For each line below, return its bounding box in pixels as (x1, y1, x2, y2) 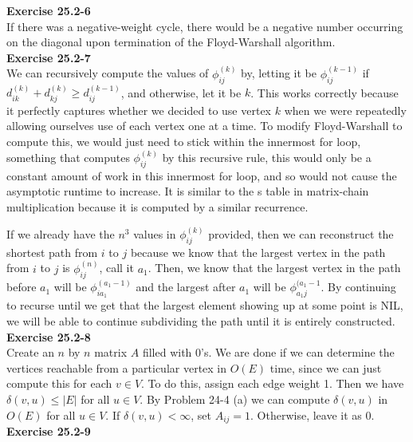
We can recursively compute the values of (6, 65, 209, 81)
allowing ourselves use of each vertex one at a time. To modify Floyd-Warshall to (6, 117, 403, 134)
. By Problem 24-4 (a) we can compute (140, 390, 330, 407)
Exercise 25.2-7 (6, 49, 91, 65)
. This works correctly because (250, 84, 399, 101)
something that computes (6, 149, 130, 166)
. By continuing (321, 278, 396, 295)
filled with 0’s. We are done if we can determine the (142, 344, 395, 361)
